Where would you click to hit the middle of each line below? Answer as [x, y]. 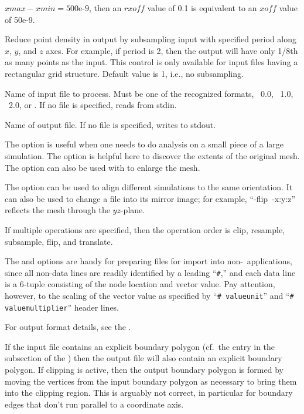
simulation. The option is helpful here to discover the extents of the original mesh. [152, 155]
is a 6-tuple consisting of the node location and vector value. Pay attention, [140, 284]
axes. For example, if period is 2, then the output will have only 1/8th [172, 50]
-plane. [133, 210]
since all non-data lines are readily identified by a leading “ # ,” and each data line [150, 272]
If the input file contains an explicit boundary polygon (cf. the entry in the [140, 346]
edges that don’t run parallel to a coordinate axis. [94, 404]
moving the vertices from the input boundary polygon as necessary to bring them [151, 381]
